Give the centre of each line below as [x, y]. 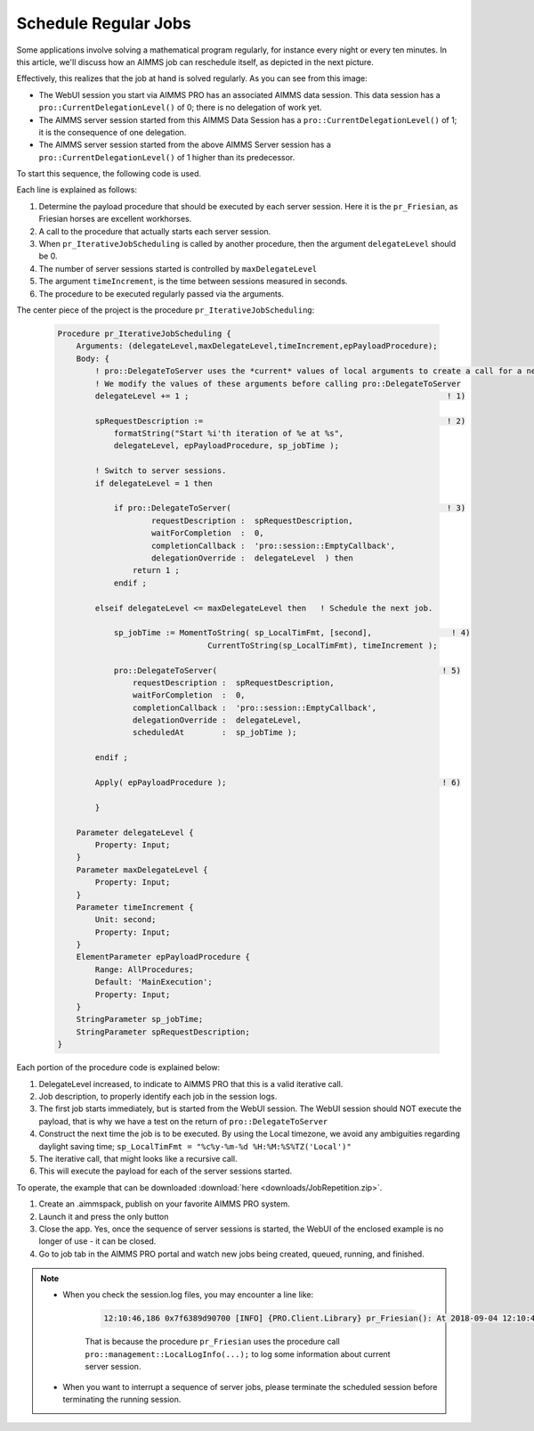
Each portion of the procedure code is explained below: [118, 1067]
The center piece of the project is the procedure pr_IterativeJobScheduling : [166, 310]
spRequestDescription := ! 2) [280, 421]
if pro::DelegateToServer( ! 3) [290, 508]
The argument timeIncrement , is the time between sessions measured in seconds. [193, 282]
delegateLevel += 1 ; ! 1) [280, 396]
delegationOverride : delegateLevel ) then [252, 558]
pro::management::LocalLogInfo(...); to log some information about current [238, 1353]
